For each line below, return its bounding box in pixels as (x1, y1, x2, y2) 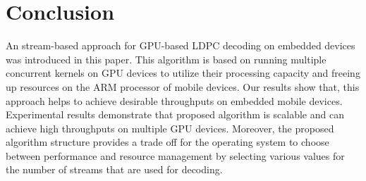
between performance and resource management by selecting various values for (6, 148, 345, 163)
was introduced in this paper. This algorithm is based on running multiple (6, 51, 327, 66)
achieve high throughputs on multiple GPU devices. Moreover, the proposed (6, 120, 334, 135)
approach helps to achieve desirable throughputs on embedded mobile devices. (6, 93, 343, 108)
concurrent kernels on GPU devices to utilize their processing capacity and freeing (6, 65, 360, 80)
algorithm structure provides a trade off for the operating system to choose (6, 135, 329, 149)
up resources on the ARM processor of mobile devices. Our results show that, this (6, 79, 360, 94)
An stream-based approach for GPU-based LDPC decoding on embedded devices (6, 38, 355, 53)
